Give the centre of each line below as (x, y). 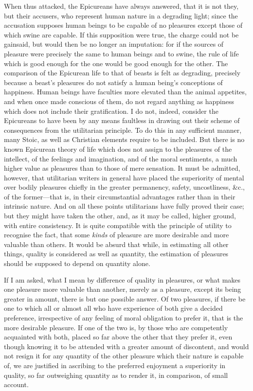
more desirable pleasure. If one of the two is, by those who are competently (116, 327)
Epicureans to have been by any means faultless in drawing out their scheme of (122, 120)
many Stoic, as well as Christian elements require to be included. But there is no (124, 139)
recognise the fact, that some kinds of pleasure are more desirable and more (117, 235)
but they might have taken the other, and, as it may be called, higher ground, (120, 216)
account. (16, 384)
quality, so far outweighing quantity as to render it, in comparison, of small (116, 375)
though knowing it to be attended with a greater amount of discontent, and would (126, 346)
